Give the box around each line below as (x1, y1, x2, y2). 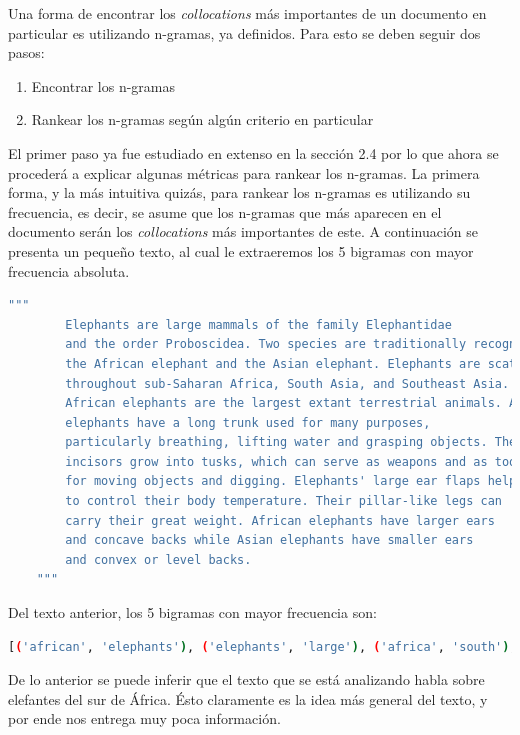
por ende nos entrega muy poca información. (8, 708, 281, 729)
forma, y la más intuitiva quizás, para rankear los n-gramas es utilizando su (8, 182, 471, 203)
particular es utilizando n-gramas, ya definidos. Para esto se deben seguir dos (8, 22, 481, 43)
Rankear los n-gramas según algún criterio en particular (31, 109, 374, 130)
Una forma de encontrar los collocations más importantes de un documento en (8, 3, 487, 23)
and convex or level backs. (65, 552, 252, 567)
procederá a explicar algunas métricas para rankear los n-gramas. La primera (8, 162, 480, 183)
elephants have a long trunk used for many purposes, (65, 415, 431, 430)
